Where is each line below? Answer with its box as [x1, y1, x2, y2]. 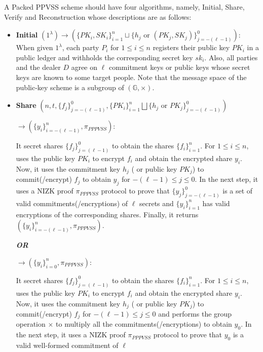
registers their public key [153, 42, 230, 53]
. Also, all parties [204, 52, 258, 62]
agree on [71, 62, 98, 72]
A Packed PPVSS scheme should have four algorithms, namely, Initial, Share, [4, 2, 245, 12]
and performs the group [158, 308, 232, 319]
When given [16, 42, 53, 53]
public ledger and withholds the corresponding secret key [16, 52, 193, 62]
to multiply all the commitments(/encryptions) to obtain [56, 319, 232, 329]
